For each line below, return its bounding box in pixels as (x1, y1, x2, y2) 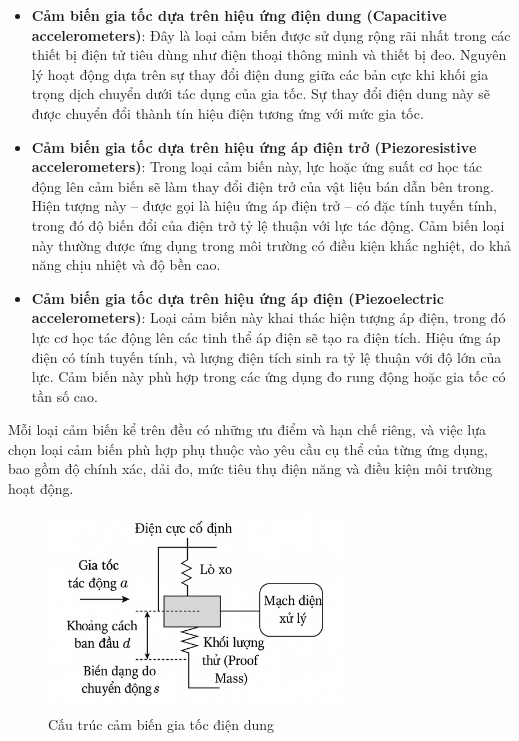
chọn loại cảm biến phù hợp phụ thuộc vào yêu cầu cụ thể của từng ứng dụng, (8, 438, 488, 459)
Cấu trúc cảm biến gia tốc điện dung (48, 713, 274, 734)
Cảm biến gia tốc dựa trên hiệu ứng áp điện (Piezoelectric (31, 287, 444, 308)
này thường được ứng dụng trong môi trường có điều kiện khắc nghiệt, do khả (31, 234, 512, 255)
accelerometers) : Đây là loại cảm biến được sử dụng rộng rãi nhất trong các (31, 24, 511, 45)
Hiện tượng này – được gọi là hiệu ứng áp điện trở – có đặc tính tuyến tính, (31, 195, 497, 216)
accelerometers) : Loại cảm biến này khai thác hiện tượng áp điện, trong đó (31, 307, 506, 328)
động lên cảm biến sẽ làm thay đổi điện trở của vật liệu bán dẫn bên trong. (31, 175, 494, 196)
